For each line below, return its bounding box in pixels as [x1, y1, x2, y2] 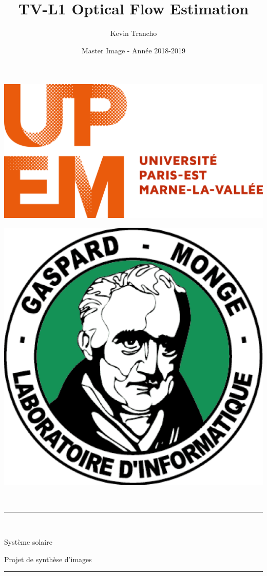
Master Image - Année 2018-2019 [82, 45, 185, 55]
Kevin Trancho [110, 28, 157, 38]
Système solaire [4, 537, 52, 547]
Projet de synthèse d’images [4, 553, 92, 564]
